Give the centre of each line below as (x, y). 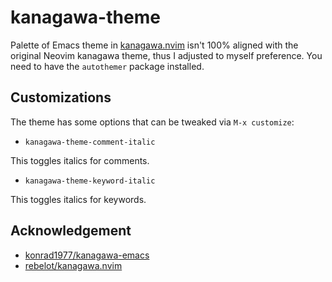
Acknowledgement (71, 231)
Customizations (61, 97)
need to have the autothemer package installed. (107, 66)
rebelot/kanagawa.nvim (73, 265)
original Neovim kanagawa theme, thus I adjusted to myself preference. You (166, 55)
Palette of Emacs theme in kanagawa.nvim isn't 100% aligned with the (154, 45)
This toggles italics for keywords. (78, 199)
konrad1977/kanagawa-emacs (87, 255)
